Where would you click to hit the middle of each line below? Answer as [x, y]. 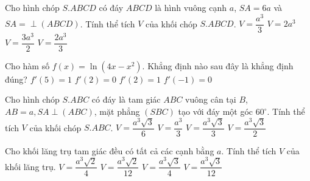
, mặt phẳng [117, 111]
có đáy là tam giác [126, 99]
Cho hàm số [27, 65]
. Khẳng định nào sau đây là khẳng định [218, 65]
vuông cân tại [211, 99]
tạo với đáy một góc [216, 111]
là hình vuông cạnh [191, 7]
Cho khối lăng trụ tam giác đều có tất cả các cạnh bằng [110, 150]
